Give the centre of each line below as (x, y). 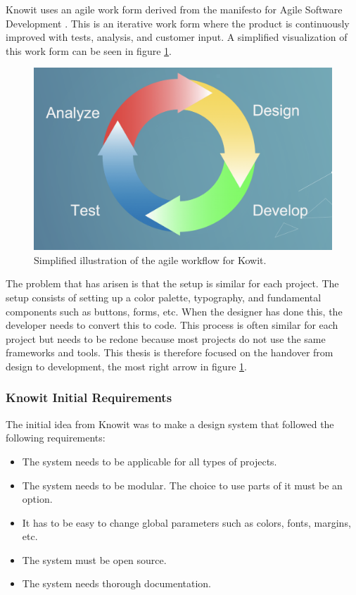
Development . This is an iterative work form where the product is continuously (178, 23)
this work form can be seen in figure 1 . (89, 50)
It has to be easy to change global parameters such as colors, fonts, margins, (186, 522)
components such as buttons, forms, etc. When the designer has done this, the (174, 311)
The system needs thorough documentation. (117, 583)
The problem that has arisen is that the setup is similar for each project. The (172, 283)
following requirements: (56, 438)
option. (37, 499)
